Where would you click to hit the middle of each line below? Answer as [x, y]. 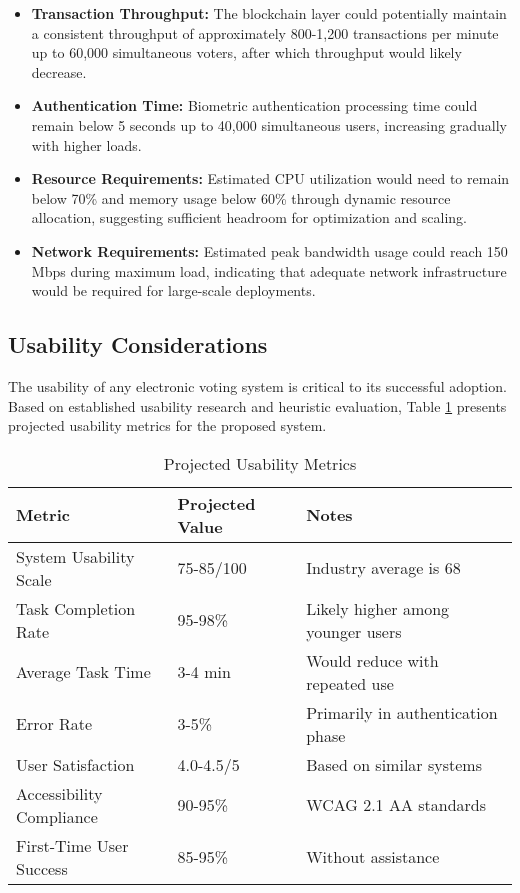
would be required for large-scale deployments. [173, 290]
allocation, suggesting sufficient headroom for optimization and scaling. [249, 217]
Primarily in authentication [402, 712]
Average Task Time [83, 672]
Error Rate [54, 724]
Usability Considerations [138, 344]
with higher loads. [86, 144]
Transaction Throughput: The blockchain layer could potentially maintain [269, 13]
